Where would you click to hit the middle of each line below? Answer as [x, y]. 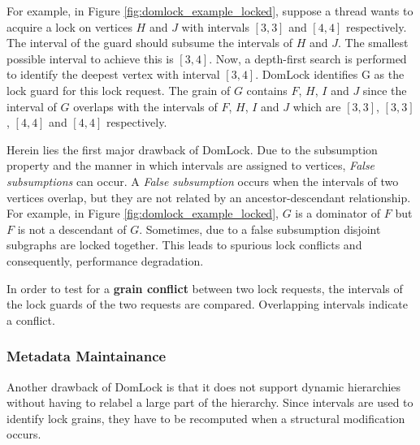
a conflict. [31, 320]
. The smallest [373, 43]
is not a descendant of [72, 229]
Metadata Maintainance [87, 356]
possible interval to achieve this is [90, 58]
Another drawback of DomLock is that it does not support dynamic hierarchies [204, 386]
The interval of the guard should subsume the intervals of [149, 43]
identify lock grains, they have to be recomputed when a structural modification [206, 418]
